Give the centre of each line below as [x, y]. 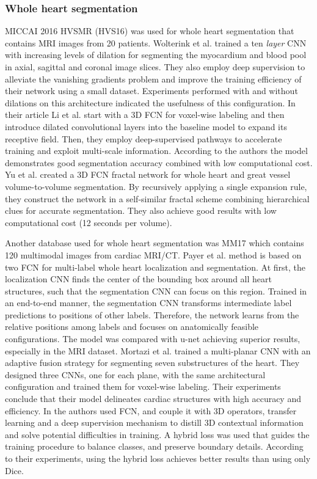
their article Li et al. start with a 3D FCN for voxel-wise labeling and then [145, 115]
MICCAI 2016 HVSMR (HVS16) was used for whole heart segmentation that [150, 31]
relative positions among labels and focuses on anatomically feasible [132, 327]
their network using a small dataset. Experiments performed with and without [151, 91]
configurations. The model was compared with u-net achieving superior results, [153, 339]
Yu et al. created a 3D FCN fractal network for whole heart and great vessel [148, 174]
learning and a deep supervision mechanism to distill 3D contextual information [154, 422]
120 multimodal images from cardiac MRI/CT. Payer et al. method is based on [153, 254]
